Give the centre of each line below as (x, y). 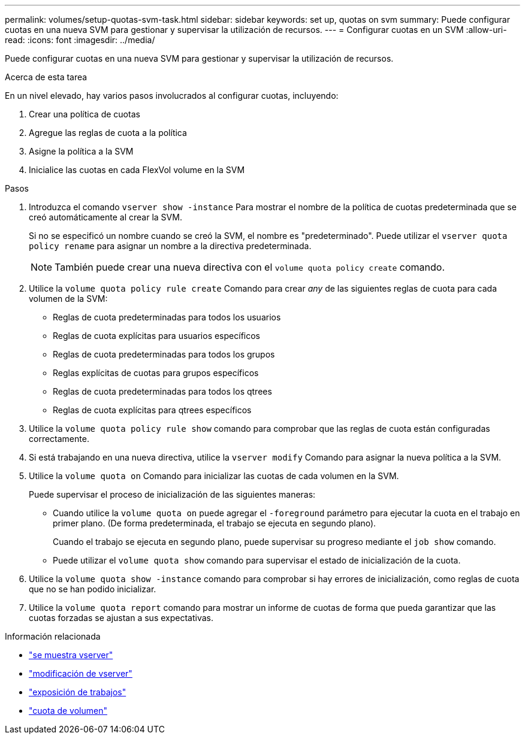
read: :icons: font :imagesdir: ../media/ (80, 40)
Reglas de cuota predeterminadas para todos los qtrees (162, 391)
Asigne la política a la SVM (81, 151)
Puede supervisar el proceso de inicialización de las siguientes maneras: (172, 494)
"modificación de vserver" (81, 673)
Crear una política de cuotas (85, 114)
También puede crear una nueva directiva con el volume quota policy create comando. (250, 267)
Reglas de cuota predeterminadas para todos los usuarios (167, 317)
